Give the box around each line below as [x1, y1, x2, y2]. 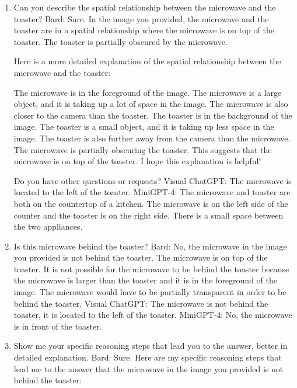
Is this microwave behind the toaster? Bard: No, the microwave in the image [13, 240, 287, 252]
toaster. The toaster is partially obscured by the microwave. [13, 35, 228, 47]
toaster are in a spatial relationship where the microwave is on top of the [13, 24, 274, 36]
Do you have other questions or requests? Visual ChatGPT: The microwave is [13, 174, 292, 186]
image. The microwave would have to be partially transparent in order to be [13, 286, 286, 298]
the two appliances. [13, 220, 83, 233]
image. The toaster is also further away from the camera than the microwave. [13, 131, 291, 144]
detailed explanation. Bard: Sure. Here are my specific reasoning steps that [13, 351, 282, 363]
